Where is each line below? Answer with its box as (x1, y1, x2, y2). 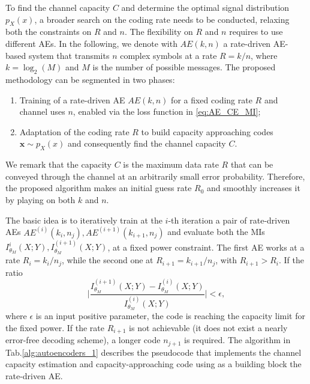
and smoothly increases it (207, 181, 300, 194)
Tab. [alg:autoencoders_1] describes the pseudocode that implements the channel (5, 346, 302, 358)
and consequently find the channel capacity (67, 137, 226, 150)
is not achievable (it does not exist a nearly (129, 321, 288, 334)
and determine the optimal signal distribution (121, 1, 290, 13)
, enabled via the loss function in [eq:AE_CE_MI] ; (73, 105, 261, 118)
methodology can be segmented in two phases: (5, 73, 175, 85)
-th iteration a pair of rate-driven (168, 213, 290, 226)
